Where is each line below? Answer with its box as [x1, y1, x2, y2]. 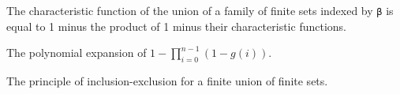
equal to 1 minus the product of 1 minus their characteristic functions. [6, 17, 346, 34]
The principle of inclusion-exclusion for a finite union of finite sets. [6, 73, 328, 89]
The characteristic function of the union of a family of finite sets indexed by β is [6, 2, 394, 18]
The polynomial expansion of [6, 44, 147, 61]
